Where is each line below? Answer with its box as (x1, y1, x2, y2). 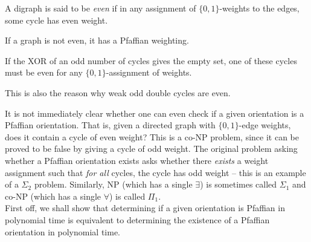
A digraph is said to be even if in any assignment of (5, 2, 196, 14)
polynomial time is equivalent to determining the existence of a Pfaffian (5, 213, 270, 226)
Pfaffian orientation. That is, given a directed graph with (5, 119, 216, 131)
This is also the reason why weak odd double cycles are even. (5, 86, 231, 99)
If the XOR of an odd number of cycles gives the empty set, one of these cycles (5, 54, 297, 67)
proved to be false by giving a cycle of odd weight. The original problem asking (5, 142, 298, 155)
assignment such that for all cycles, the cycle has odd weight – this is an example (5, 166, 306, 178)
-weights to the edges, (219, 2, 300, 14)
